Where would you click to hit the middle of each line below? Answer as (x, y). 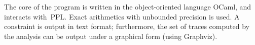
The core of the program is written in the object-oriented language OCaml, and (128, 6)
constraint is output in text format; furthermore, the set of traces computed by (127, 26)
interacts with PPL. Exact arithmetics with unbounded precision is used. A (122, 16)
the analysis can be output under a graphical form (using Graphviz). (111, 36)
